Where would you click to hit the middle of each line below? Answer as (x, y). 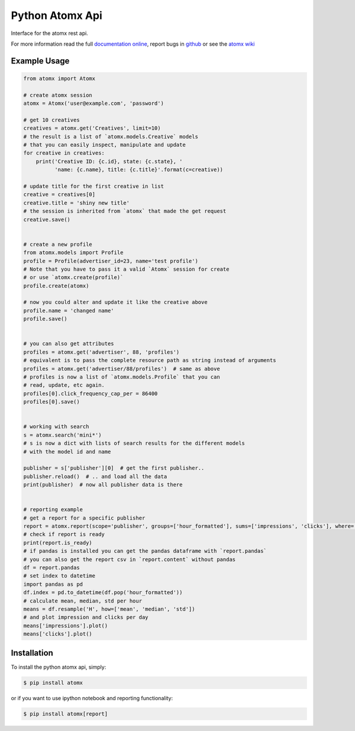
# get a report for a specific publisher (84, 518)
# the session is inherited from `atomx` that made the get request (125, 211)
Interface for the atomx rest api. (49, 33)
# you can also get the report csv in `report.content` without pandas (130, 559)
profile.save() (45, 319)
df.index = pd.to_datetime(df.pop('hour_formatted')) (103, 593)
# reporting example (53, 510)
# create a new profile (58, 244)
